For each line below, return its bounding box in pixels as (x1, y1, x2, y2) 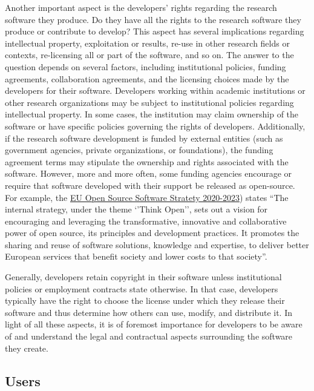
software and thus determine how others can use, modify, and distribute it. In (5, 306, 293, 318)
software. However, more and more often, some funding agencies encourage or (5, 167, 292, 180)
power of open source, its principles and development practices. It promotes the (5, 226, 299, 239)
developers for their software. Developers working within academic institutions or (5, 84, 306, 97)
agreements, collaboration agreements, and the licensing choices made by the (5, 72, 289, 85)
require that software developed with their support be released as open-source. (5, 179, 295, 191)
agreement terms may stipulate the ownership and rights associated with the (5, 155, 289, 168)
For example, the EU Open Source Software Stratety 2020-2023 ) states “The (5, 191, 289, 203)
